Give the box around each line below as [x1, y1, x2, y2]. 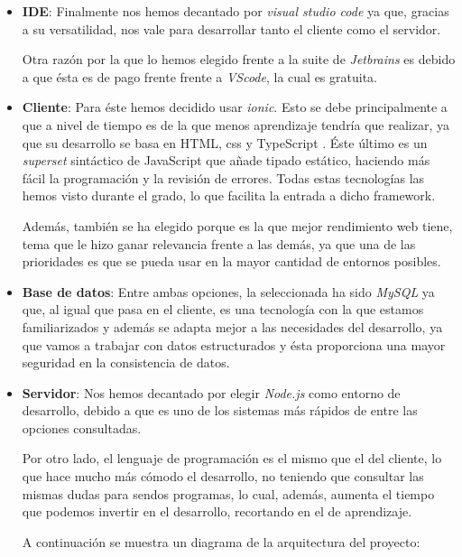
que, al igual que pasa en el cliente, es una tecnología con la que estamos [22, 300, 424, 319]
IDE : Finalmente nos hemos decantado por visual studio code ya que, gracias [22, 2, 449, 20]
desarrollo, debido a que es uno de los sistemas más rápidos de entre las [22, 401, 418, 420]
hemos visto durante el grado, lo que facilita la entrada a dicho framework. [22, 186, 436, 205]
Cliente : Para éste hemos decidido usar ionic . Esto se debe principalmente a [22, 97, 448, 116]
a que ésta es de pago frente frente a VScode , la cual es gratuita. [22, 67, 377, 86]
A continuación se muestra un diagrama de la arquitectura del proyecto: [22, 532, 420, 551]
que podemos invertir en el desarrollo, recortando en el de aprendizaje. [22, 502, 412, 521]
